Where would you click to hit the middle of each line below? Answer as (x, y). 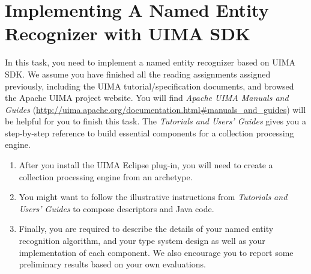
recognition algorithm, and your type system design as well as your (142, 241)
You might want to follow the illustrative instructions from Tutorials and (153, 197)
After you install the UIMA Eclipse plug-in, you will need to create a (146, 165)
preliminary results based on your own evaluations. (113, 264)
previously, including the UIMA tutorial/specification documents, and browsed (149, 86)
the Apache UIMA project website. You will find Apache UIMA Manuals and (147, 98)
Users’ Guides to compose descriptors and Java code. (116, 208)
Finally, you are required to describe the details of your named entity (146, 229)
